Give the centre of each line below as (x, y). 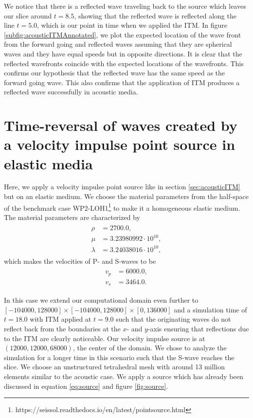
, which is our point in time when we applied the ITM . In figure (132, 25)
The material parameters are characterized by (72, 217)
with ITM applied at (61, 319)
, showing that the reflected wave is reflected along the (155, 15)
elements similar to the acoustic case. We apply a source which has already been (124, 376)
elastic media (48, 163)
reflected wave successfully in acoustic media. (71, 92)
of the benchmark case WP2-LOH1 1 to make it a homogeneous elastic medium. (122, 207)
